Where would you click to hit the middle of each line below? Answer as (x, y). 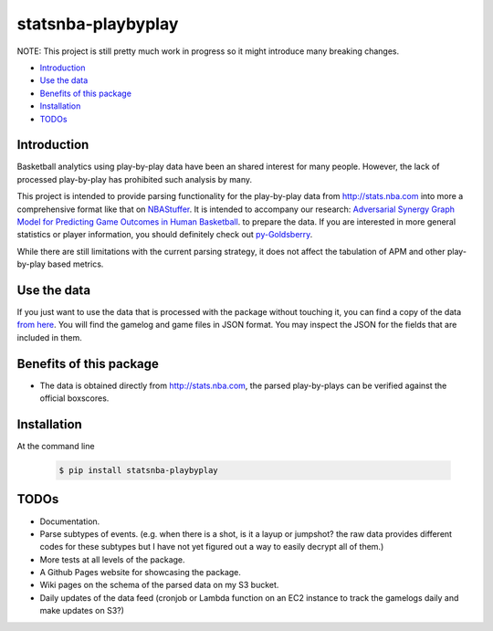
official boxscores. (74, 398)
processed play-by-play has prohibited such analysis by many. (135, 179)
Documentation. (70, 521)
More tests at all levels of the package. (113, 559)
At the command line (56, 447)
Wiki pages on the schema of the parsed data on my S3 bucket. (159, 585)
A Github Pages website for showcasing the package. (141, 573)
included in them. (49, 337)
